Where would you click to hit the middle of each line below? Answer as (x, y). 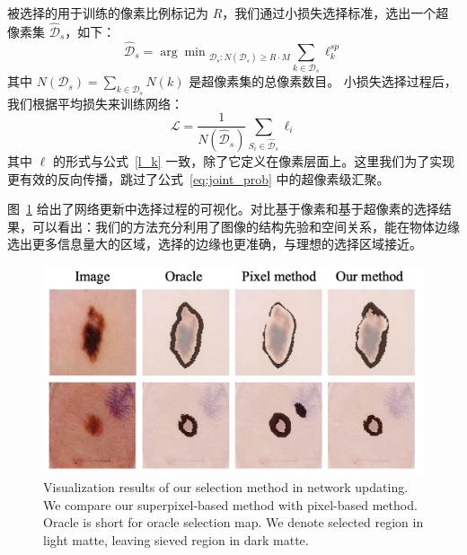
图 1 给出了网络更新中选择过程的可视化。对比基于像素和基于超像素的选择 (223, 209)
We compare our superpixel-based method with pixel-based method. (230, 504)
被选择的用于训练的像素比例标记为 (108, 13)
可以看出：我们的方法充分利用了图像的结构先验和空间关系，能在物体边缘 (246, 226)
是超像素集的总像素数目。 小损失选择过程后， (323, 81)
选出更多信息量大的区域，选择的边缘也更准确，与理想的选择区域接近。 (215, 244)
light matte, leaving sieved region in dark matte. (176, 539)
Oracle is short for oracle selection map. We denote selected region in (233, 522)
